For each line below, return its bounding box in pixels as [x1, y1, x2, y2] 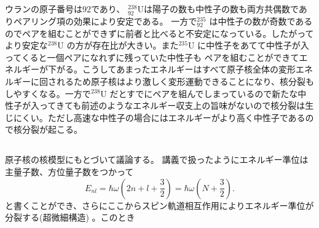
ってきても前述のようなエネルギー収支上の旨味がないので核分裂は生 [39, 99, 314, 112]
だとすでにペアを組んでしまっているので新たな [109, 87, 298, 100]
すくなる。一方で [22, 87, 91, 100]
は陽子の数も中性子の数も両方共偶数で [143, 2, 299, 15]
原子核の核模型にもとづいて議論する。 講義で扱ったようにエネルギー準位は [5, 153, 309, 166]
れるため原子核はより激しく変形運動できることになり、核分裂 [56, 74, 305, 87]
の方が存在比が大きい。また [66, 39, 179, 52]
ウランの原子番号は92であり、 [5, 2, 125, 15]
